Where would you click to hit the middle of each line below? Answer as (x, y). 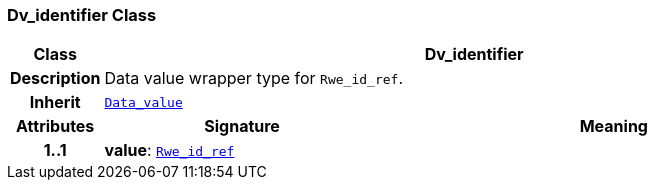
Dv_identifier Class (82, 15)
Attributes (55, 126)
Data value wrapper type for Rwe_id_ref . (253, 78)
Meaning (613, 126)
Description (55, 78)
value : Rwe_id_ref (169, 150)
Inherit (55, 102)
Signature (242, 126)
